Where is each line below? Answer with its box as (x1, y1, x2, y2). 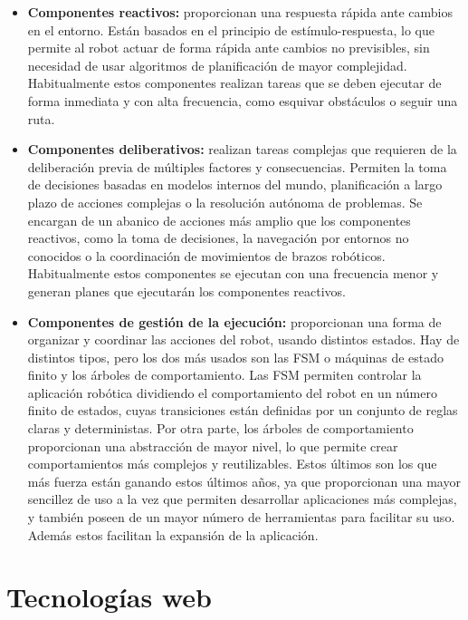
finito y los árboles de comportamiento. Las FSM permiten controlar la (27, 365, 422, 384)
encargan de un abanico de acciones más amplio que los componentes (27, 210, 411, 229)
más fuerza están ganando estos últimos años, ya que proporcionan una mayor (27, 471, 461, 490)
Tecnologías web (6, 578, 212, 615)
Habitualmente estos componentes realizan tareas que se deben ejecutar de (27, 73, 442, 92)
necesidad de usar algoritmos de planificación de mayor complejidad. (27, 55, 407, 74)
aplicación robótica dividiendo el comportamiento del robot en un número (27, 383, 437, 402)
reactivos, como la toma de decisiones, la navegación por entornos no (27, 228, 409, 247)
